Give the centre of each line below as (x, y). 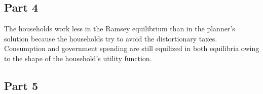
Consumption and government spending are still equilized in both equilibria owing (132, 48)
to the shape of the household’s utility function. (78, 58)
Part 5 (21, 85)
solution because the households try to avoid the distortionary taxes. (111, 38)
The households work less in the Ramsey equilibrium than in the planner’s (120, 29)
